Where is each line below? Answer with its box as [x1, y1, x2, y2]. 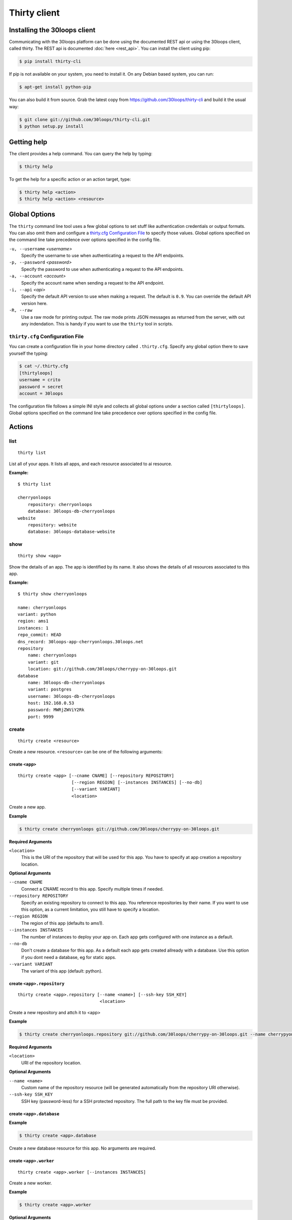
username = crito [19, 377, 61, 383]
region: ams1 [18, 618, 49, 624]
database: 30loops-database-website [27, 529, 115, 534]
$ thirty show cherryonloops [18, 591, 87, 596]
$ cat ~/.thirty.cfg [19, 364, 68, 369]
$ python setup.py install [19, 123, 84, 129]
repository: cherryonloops [27, 502, 92, 507]
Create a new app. [9, 804, 46, 810]
